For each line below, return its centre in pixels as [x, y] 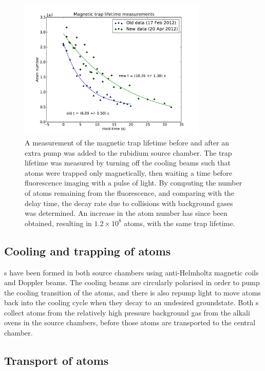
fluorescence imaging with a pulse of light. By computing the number [134, 183]
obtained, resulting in [58, 223]
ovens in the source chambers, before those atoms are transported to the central [130, 322]
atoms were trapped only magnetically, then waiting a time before [128, 172]
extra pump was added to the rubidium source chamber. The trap [128, 152]
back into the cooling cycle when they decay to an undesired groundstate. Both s [131, 302]
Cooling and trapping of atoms [88, 251]
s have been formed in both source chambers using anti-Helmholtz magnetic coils [131, 272]
